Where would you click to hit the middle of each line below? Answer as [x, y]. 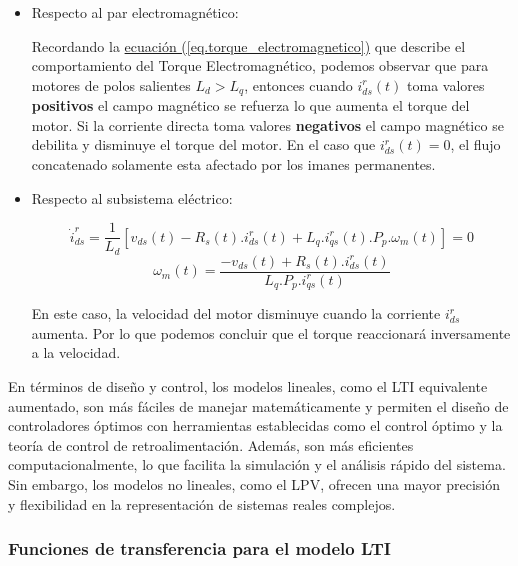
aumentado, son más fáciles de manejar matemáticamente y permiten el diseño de [258, 405]
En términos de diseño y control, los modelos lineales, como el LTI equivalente [248, 386]
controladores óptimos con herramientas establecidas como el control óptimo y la [255, 425]
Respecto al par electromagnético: [135, 12]
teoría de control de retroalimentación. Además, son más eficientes [211, 444]
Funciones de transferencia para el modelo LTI [199, 548]
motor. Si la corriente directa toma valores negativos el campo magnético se [267, 124]
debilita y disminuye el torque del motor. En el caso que [203, 144]
